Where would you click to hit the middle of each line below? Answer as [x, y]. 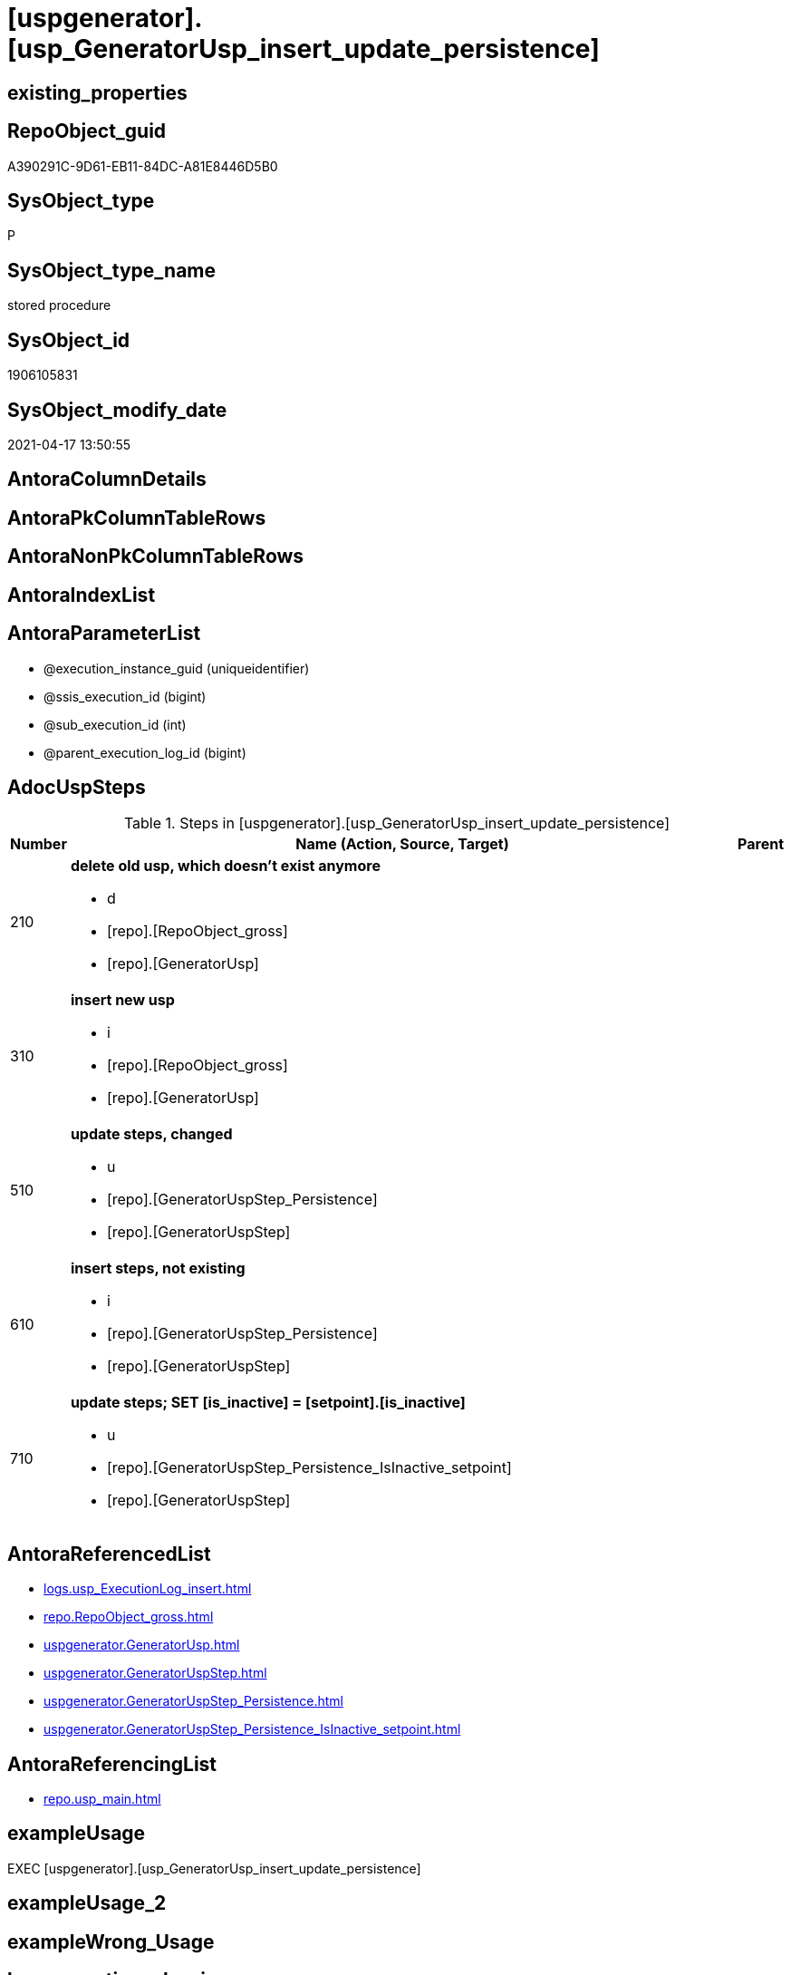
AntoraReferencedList [109, 1554]
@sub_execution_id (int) [115, 724]
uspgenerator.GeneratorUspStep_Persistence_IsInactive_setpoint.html [252, 1729]
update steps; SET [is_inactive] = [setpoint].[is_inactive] [268, 1403]
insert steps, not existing [158, 1268]
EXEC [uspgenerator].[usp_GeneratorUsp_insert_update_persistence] [214, 1868]
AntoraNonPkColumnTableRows [156, 557]
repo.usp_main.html [102, 1799]
